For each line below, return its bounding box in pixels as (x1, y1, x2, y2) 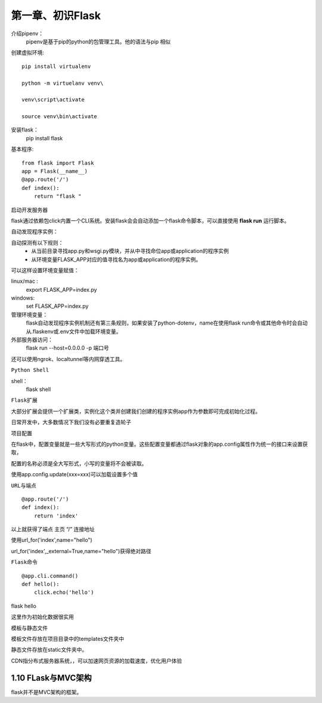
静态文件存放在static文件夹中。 (11, 646, 88, 653)
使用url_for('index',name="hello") (11, 536, 92, 544)
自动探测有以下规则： (11, 239, 64, 246)
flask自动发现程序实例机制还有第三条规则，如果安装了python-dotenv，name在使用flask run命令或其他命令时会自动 (26, 319, 308, 326)
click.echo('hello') (33, 589, 94, 596)
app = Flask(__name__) (21, 168, 88, 175)
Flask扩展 (11, 397, 38, 404)
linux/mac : (11, 277, 39, 285)
